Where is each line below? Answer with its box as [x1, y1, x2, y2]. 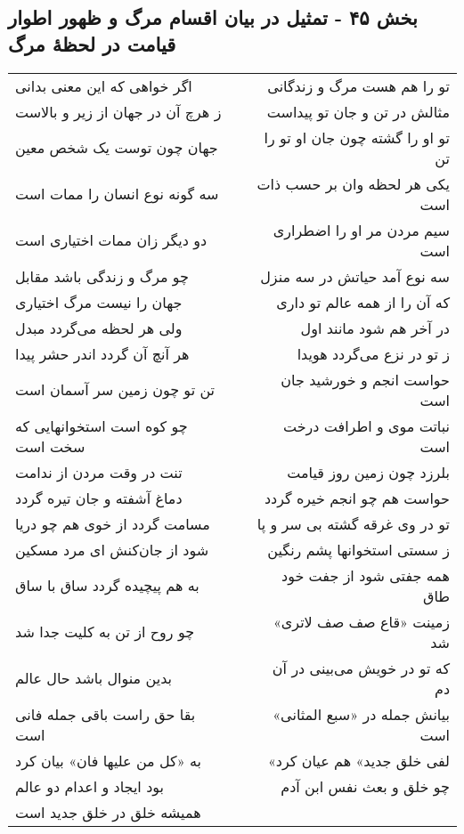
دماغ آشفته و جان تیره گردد [15, 487, 183, 508]
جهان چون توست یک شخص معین [15, 137, 218, 158]
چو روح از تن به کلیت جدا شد [15, 621, 195, 643]
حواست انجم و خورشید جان [281, 368, 450, 390]
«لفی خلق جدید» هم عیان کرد [267, 749, 450, 771]
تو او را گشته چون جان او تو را [264, 126, 450, 148]
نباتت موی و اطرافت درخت [283, 415, 450, 436]
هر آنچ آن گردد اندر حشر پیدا [15, 343, 190, 364]
